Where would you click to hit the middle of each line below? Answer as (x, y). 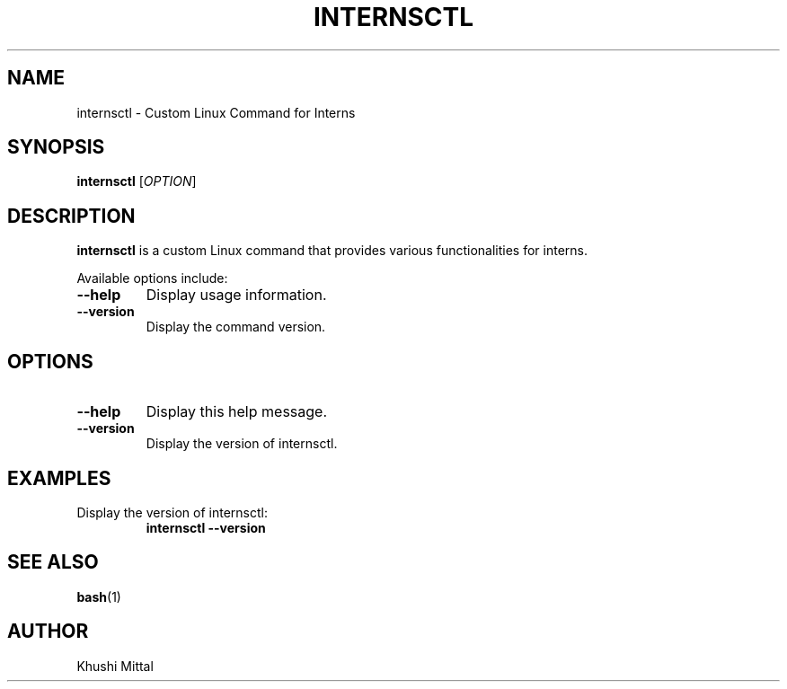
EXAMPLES (59, 478)
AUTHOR (48, 632)
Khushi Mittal (115, 666)
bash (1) (99, 596)
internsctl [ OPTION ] (137, 181)
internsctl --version (206, 527)
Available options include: (152, 278)
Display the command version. (236, 327)
